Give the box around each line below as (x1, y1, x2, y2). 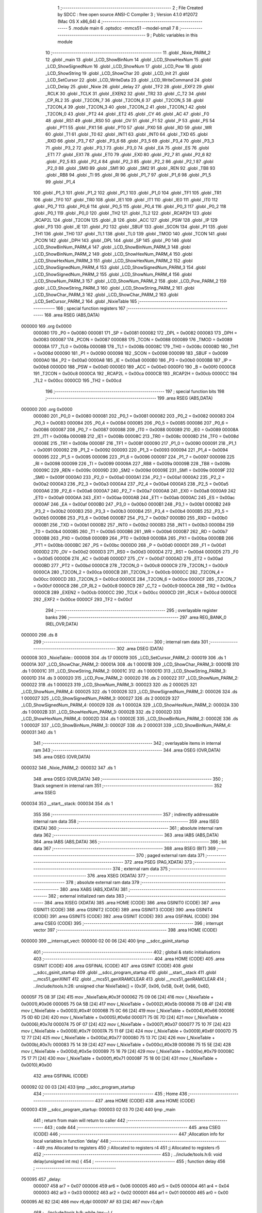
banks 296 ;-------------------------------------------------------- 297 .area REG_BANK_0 (45, 614, 227, 620)
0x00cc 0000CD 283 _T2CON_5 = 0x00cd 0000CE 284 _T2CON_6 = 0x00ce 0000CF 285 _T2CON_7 (33, 576, 236, 582)
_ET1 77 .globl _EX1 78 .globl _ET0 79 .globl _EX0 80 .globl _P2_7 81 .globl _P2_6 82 (45, 152, 212, 158)
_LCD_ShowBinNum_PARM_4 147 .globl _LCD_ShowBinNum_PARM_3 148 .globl (33, 244, 191, 250)
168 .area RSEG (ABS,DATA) (44, 312, 100, 318)
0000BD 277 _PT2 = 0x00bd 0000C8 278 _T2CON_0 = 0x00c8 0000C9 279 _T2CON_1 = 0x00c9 (33, 562, 228, 568)
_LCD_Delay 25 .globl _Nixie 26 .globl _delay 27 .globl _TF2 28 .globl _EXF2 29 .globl (45, 84, 214, 90)
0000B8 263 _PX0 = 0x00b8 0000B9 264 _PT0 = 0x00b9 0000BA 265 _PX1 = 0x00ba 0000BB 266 (33, 535, 234, 541)
